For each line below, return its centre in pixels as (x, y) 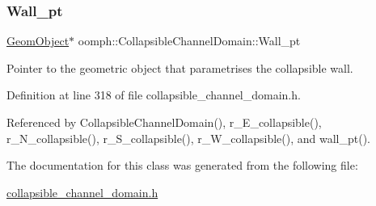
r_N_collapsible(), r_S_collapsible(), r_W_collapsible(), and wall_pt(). (188, 138)
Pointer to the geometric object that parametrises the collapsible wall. (180, 67)
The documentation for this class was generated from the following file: (182, 165)
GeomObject (38, 41)
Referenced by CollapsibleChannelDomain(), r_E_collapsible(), (164, 122)
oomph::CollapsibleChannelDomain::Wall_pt (189, 41)
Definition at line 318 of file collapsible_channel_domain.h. (154, 95)
